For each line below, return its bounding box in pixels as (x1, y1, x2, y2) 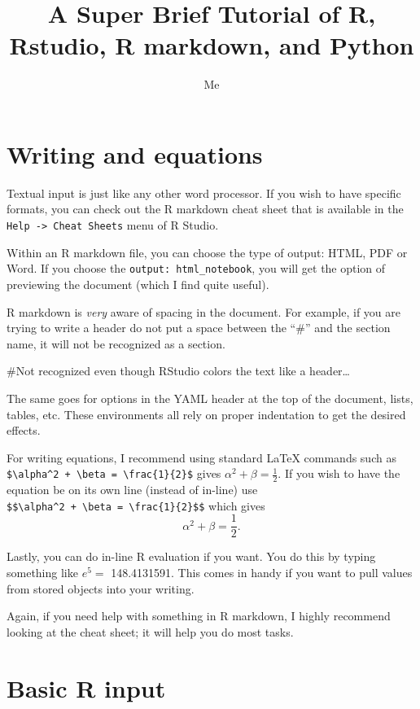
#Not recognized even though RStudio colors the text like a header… (7, 362, 350, 379)
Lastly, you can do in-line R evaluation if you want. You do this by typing (7, 548, 376, 565)
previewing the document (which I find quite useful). (7, 275, 269, 292)
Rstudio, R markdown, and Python (9, 28, 414, 62)
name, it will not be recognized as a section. (7, 335, 225, 352)
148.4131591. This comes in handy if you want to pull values (111, 564, 413, 581)
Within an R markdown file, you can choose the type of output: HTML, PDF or (7, 243, 408, 260)
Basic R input (7, 671, 166, 704)
